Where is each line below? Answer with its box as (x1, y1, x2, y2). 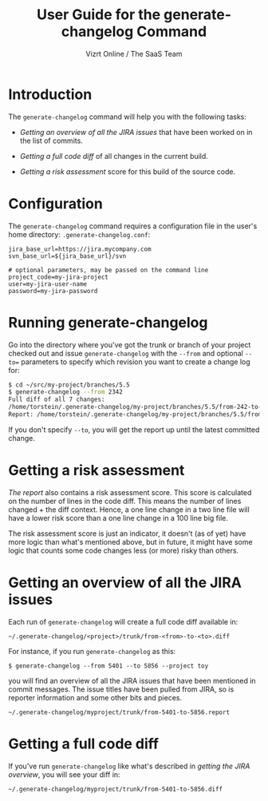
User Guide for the (36, 6, 161, 24)
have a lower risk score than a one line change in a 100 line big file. (8, 513, 229, 522)
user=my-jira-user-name (8, 280, 88, 288)
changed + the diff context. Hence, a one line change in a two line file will (8, 505, 250, 514)
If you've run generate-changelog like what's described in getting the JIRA (8, 761, 250, 771)
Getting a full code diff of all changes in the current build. (19, 151, 209, 161)
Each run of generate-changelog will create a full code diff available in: (8, 617, 238, 626)
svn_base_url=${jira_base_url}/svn (8, 252, 127, 260)
